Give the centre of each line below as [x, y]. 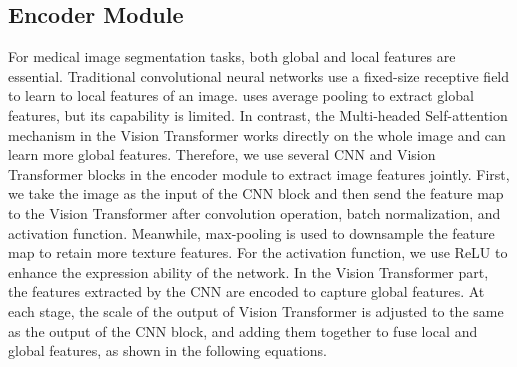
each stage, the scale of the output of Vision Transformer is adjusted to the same [256, 310]
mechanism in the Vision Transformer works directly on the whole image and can [257, 134]
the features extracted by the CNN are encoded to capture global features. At [246, 291]
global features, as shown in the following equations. [167, 350]
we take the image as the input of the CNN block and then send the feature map [256, 193]
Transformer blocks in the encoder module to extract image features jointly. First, [259, 173]
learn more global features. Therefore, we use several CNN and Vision [222, 154]
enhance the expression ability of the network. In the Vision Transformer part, [248, 271]
